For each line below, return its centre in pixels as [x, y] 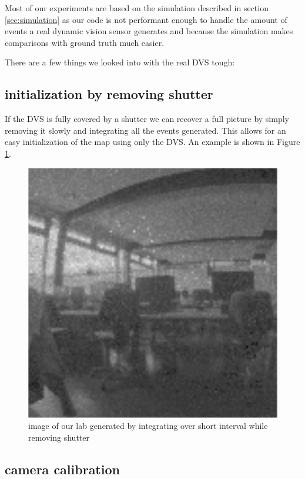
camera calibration [62, 469]
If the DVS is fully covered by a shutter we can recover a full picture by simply [147, 119]
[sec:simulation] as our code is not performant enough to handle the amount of [146, 19]
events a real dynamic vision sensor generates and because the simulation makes [149, 31]
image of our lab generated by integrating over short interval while [148, 426]
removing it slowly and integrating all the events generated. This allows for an [145, 130]
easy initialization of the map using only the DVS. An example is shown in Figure [152, 142]
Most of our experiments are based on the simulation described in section [137, 8]
